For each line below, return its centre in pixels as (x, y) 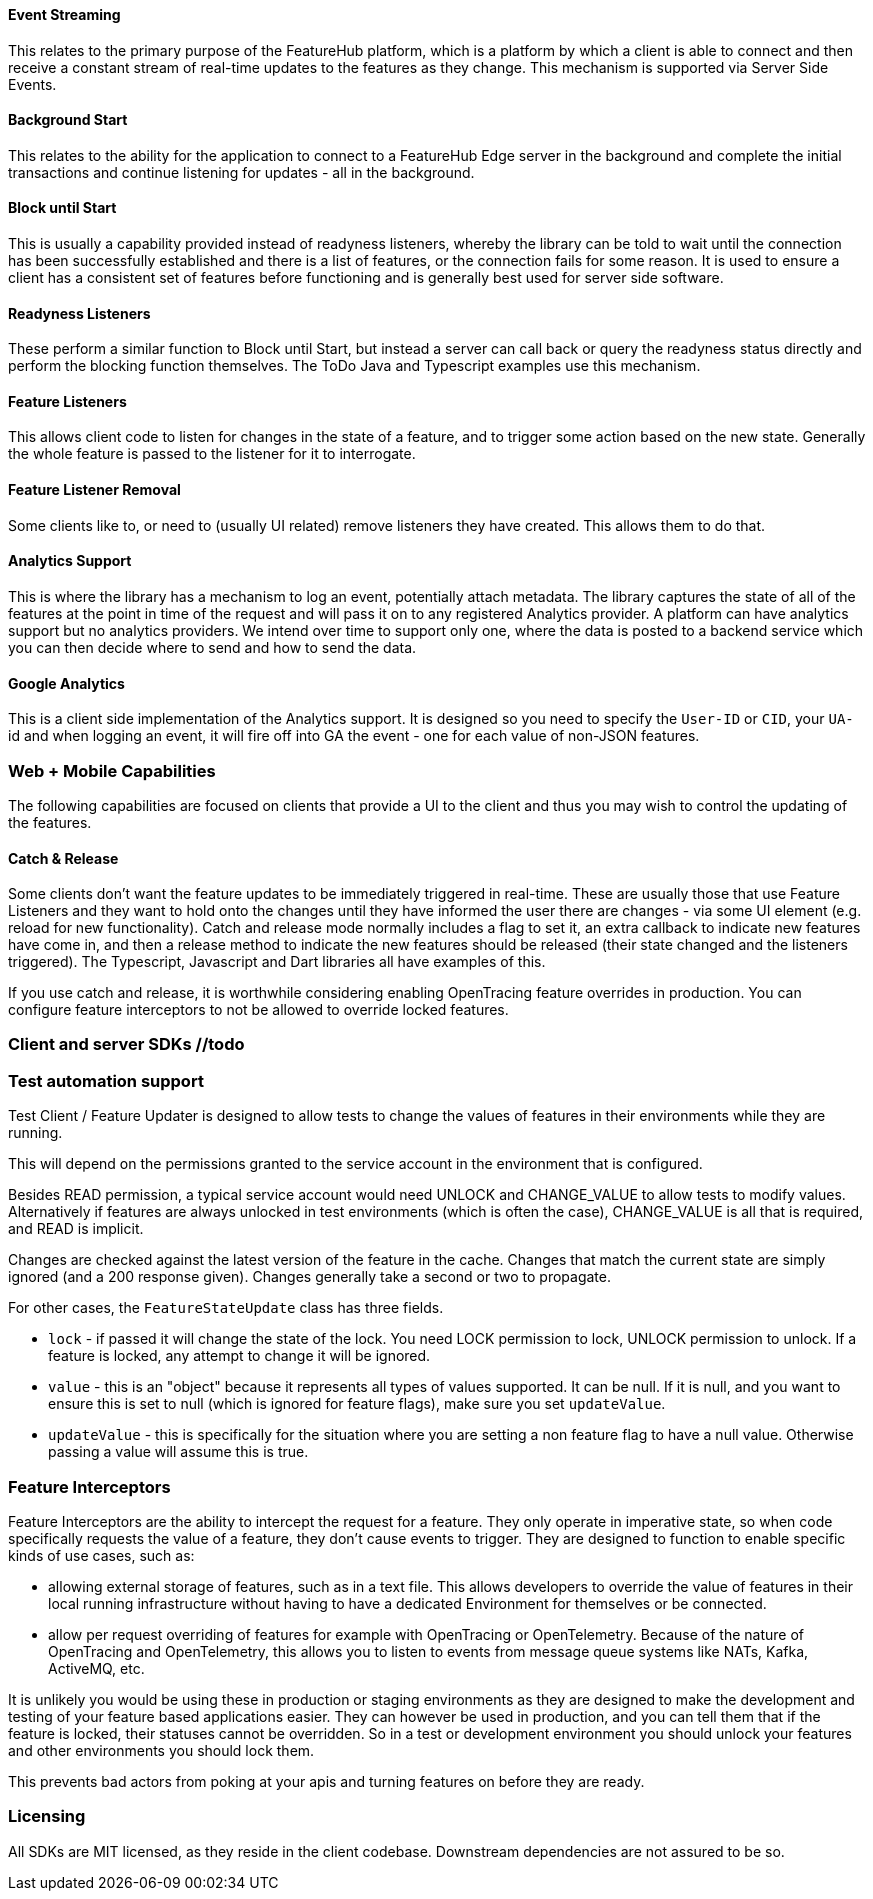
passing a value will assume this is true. (178, 1452)
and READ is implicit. (76, 1229)
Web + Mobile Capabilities (112, 770)
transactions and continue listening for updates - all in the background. (241, 172)
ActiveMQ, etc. (96, 1668)
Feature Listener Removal (94, 490)
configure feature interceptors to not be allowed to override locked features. (258, 1010)
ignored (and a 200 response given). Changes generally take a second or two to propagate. (309, 1277)
